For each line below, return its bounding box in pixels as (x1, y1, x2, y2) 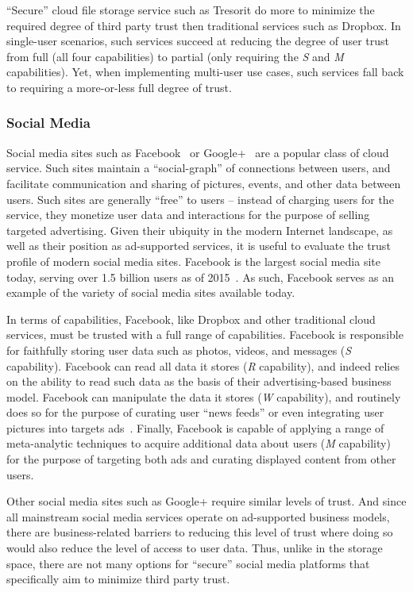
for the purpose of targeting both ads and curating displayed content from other (6, 451, 396, 467)
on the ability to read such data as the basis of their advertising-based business (6, 373, 392, 390)
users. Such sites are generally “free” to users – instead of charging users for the (6, 190, 394, 207)
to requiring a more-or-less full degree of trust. (6, 79, 232, 95)
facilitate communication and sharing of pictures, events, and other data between (6, 175, 401, 191)
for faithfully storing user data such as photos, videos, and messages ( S (6, 341, 352, 358)
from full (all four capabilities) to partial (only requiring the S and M (6, 48, 344, 64)
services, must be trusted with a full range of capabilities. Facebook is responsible (6, 326, 403, 343)
